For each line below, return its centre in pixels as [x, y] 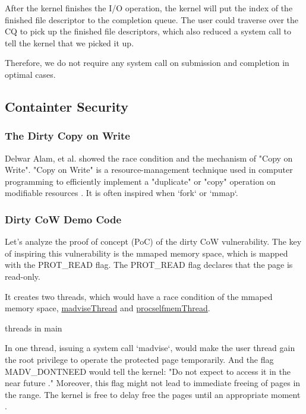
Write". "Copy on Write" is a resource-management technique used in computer [149, 170]
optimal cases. [30, 74]
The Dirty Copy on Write [67, 136]
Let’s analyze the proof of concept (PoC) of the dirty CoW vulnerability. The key [153, 241]
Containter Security [67, 106]
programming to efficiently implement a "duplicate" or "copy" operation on [140, 181]
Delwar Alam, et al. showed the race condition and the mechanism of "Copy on [149, 158]
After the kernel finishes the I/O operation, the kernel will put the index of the [149, 8]
